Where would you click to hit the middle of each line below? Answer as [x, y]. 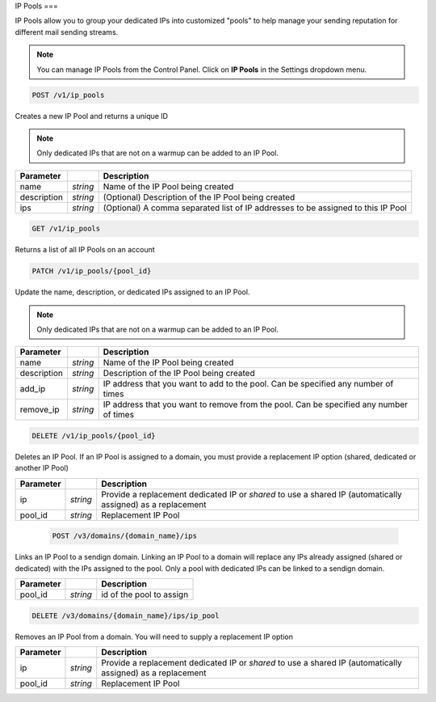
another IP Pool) [42, 468]
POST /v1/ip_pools [68, 95]
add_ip [33, 389]
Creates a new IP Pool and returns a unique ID [92, 116]
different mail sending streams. [67, 32]
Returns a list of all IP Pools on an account [85, 250]
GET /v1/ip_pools [66, 229]
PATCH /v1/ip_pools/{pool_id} [92, 271]
